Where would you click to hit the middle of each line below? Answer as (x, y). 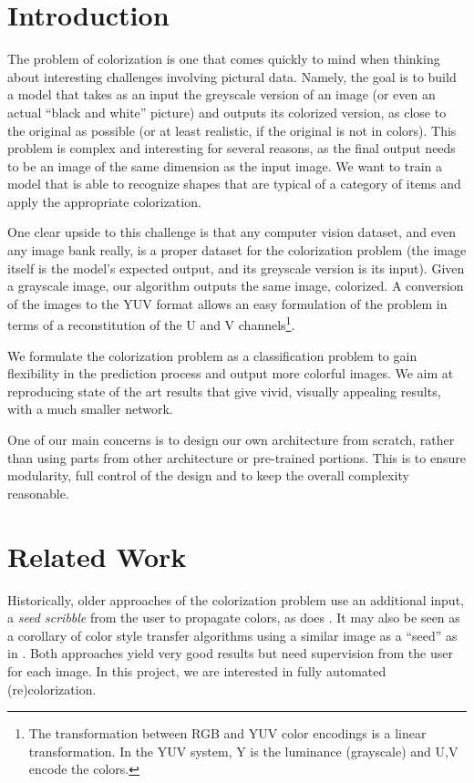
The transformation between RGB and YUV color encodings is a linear (227, 733)
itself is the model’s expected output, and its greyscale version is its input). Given (236, 268)
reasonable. (38, 493)
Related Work (97, 556)
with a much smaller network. (90, 409)
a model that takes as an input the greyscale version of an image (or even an (222, 94)
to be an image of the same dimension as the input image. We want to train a (225, 165)
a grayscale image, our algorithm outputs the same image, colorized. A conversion (236, 286)
